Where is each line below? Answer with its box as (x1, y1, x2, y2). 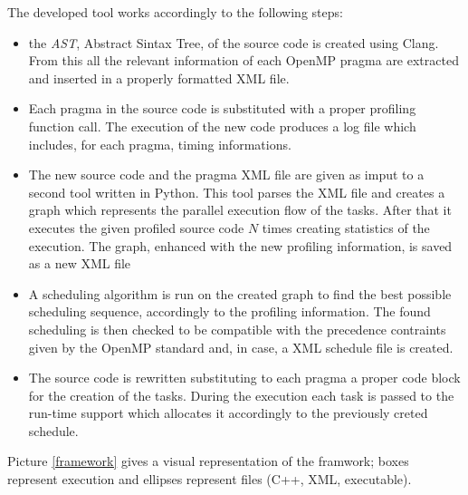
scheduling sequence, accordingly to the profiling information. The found (28, 302, 431, 321)
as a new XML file (28, 254, 131, 273)
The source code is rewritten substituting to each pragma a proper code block (28, 368, 461, 387)
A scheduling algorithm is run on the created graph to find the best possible (28, 284, 452, 303)
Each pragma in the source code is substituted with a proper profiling (28, 99, 416, 118)
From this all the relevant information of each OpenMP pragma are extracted (28, 51, 459, 70)
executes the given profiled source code (28, 218, 244, 237)
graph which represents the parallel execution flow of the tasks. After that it (28, 200, 452, 219)
